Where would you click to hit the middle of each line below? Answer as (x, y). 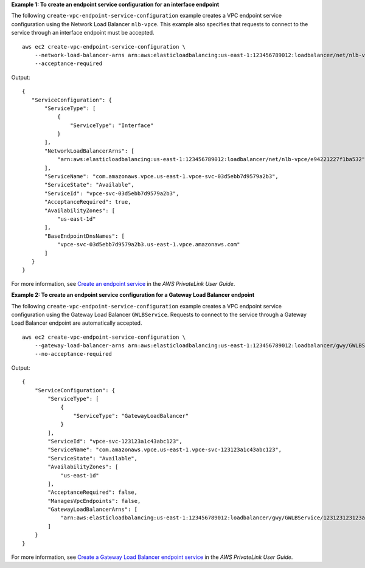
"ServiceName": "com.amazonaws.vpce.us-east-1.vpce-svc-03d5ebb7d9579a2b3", (162, 177)
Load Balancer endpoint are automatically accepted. (77, 323)
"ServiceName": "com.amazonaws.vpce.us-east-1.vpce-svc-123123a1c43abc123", (165, 450)
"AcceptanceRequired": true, (88, 202)
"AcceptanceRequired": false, (93, 492)
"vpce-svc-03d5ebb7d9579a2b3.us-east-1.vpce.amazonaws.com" (148, 244)
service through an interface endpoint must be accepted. (83, 33)
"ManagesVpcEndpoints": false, (94, 501)
